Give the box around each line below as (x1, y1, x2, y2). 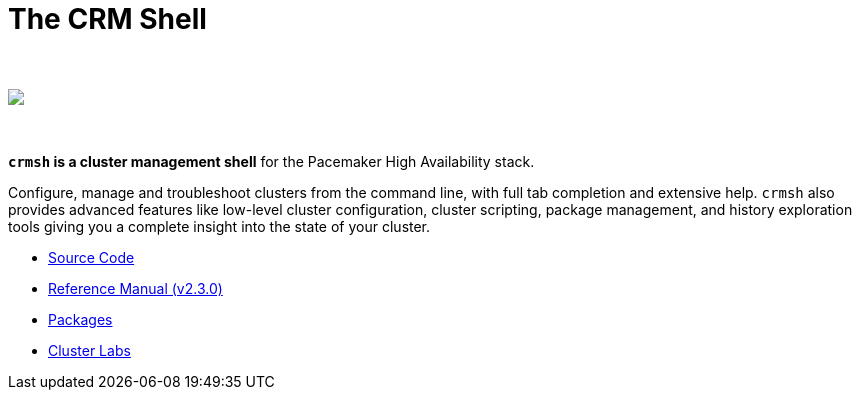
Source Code (48, 248, 135, 266)
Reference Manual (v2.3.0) (48, 279, 223, 297)
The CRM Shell (8, 2, 207, 36)
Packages (48, 310, 113, 328)
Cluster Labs (48, 341, 131, 359)
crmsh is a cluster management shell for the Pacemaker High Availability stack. (8, 152, 535, 170)
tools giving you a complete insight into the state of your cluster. (8, 217, 431, 235)
